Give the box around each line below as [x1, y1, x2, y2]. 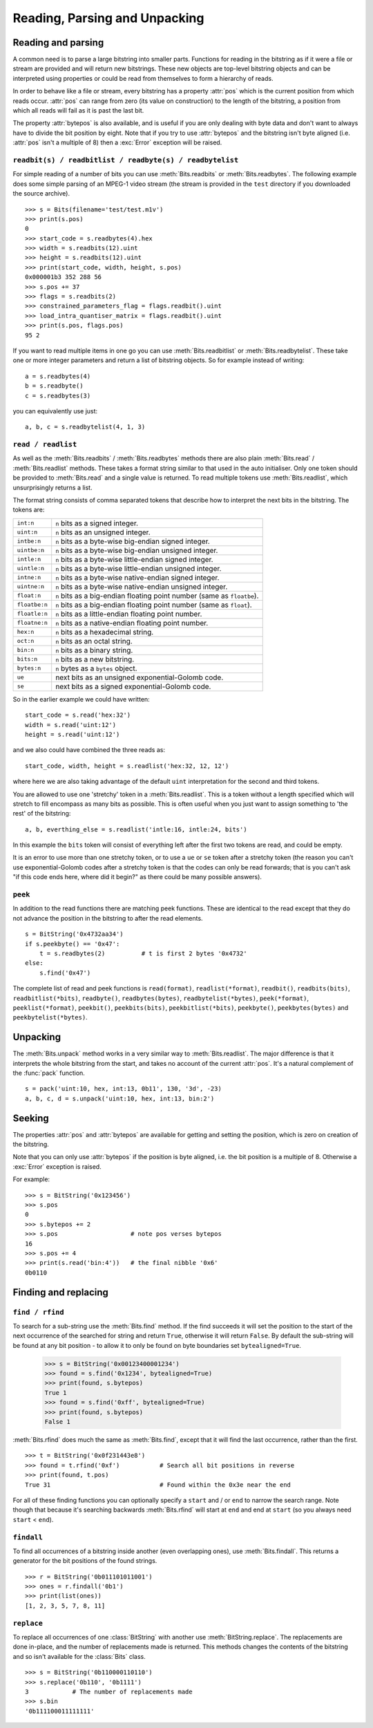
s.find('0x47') [39, 968, 91, 977]
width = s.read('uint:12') [25, 721, 117, 729]
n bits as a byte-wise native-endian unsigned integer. [55, 581, 228, 591]
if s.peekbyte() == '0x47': [25, 940, 120, 948]
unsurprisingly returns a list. [12, 483, 93, 491]
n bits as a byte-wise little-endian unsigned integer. [55, 563, 222, 573]
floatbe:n [17, 601, 48, 608]
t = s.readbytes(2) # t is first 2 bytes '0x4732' [39, 949, 248, 957]
